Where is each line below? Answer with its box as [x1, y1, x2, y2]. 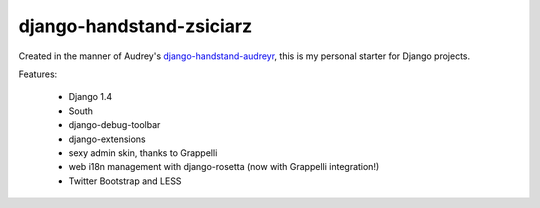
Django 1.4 [68, 91, 113, 103]
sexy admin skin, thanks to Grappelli [68, 146, 218, 159]
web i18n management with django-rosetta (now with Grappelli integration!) [68, 161, 380, 173]
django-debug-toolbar [68, 119, 161, 131]
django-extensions [68, 133, 146, 145]
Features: [18, 68, 58, 80]
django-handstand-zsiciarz [18, 15, 253, 37]
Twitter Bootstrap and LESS [68, 175, 182, 187]
